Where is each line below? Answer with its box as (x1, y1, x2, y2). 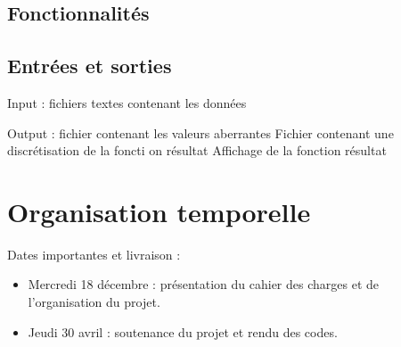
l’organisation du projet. (28, 293, 160, 311)
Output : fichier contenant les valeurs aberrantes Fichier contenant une (7, 123, 394, 142)
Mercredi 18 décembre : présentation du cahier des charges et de (28, 275, 379, 293)
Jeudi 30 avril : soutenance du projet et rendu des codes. (28, 322, 338, 341)
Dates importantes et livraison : (7, 244, 181, 263)
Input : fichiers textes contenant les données (7, 93, 247, 112)
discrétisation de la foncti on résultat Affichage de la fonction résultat (7, 141, 387, 160)
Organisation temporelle (7, 193, 311, 229)
